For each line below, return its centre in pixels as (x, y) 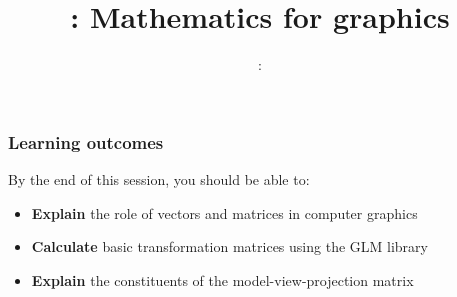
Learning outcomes (86, 141)
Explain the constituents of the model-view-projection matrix (222, 279)
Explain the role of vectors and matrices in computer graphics (224, 212)
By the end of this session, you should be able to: (159, 179)
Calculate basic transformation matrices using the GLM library (229, 246)
